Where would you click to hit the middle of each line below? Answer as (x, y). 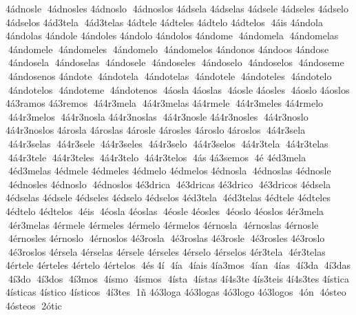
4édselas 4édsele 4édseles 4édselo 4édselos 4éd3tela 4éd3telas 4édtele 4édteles (168, 197)
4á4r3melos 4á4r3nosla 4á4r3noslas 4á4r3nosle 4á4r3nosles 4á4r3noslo (158, 116)
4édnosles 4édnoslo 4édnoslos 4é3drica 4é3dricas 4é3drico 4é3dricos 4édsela (169, 184)
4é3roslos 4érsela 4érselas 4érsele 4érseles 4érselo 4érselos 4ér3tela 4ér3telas (167, 251)
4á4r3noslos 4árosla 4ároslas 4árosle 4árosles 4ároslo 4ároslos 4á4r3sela (156, 130)
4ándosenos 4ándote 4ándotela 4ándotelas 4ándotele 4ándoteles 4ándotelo (170, 75)
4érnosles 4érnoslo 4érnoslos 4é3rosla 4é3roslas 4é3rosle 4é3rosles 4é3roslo (166, 238)
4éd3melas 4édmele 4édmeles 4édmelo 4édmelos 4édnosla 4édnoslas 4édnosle (169, 171)
